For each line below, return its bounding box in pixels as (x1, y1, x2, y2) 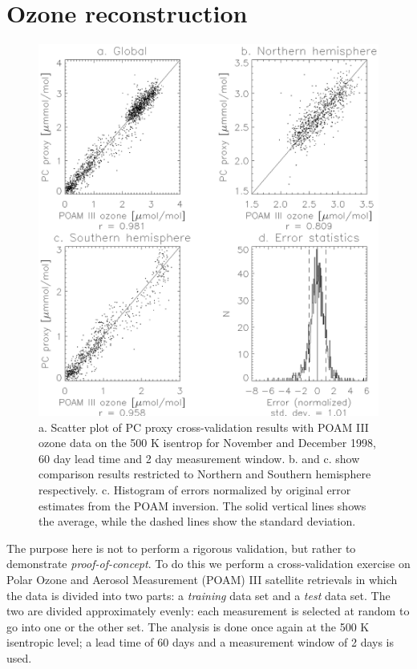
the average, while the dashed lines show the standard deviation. (38, 513, 356, 530)
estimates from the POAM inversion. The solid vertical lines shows (38, 497, 366, 514)
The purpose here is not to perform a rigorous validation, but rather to (6, 539, 356, 556)
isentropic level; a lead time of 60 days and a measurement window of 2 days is (6, 634, 395, 651)
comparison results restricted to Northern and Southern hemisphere (38, 465, 371, 482)
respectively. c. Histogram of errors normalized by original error (38, 481, 351, 498)
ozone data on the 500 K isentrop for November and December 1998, (38, 434, 376, 451)
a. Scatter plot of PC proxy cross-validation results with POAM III (38, 418, 369, 435)
